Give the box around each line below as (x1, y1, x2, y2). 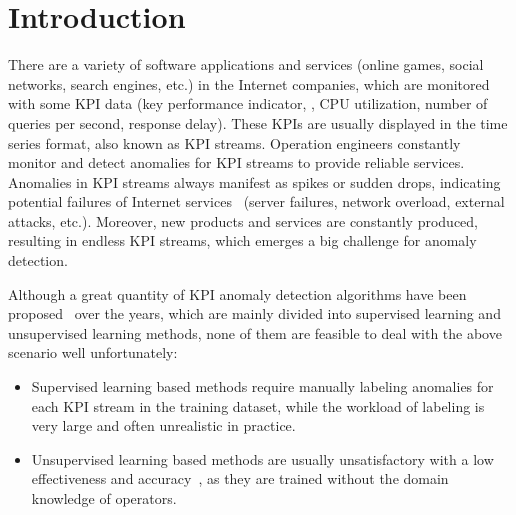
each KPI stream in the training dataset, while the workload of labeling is (31, 395, 485, 416)
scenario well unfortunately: (8, 342, 178, 363)
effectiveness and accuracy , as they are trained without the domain (31, 468, 449, 489)
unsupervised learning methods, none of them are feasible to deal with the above (8, 322, 502, 343)
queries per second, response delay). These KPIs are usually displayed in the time (8, 112, 508, 133)
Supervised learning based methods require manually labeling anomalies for (31, 376, 494, 397)
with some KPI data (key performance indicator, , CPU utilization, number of (8, 93, 488, 114)
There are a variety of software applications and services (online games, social (8, 54, 484, 75)
